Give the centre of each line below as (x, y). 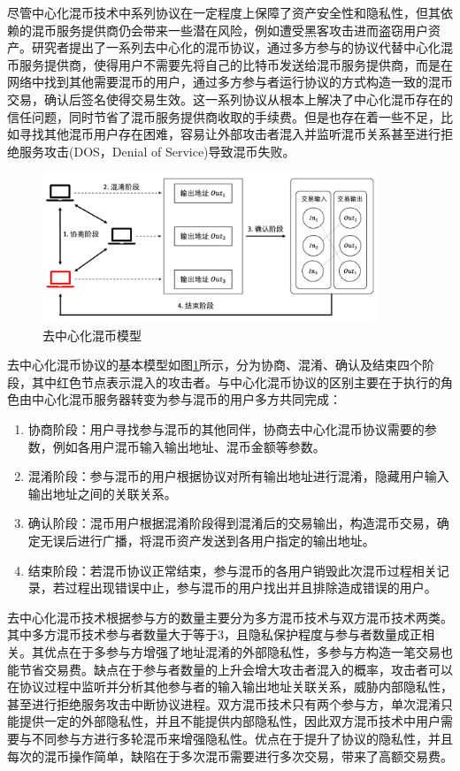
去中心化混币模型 (92, 335)
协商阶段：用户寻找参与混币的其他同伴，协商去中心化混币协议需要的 (226, 429)
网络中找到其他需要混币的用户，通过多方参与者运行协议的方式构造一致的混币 (230, 82)
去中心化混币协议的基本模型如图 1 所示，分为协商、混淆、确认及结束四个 (215, 365)
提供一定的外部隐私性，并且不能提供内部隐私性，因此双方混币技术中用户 (230, 721)
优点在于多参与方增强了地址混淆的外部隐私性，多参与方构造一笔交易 (242, 652)
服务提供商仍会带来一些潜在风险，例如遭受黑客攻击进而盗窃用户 (242, 30)
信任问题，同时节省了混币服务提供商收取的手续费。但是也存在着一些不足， (224, 116)
